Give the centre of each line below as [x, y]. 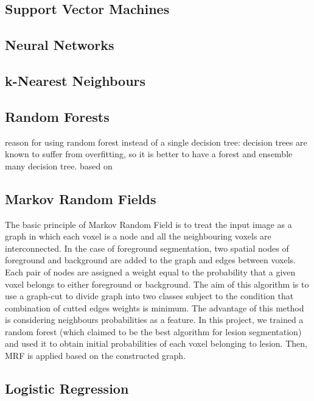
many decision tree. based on [59, 165]
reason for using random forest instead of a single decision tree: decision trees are [156, 142]
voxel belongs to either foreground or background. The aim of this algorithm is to [157, 284]
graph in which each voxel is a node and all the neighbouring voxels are [138, 236]
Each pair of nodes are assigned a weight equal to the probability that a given [150, 271]
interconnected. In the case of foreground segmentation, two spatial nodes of [147, 248]
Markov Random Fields [81, 198]
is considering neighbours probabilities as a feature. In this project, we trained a [154, 320]
